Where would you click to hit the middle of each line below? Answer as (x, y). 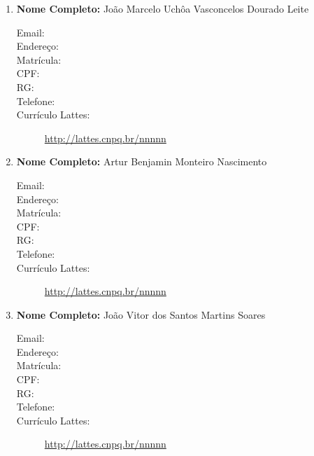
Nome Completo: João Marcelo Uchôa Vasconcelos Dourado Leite (163, 8)
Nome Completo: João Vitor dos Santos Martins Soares (141, 314)
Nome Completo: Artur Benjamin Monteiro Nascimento (142, 161)
